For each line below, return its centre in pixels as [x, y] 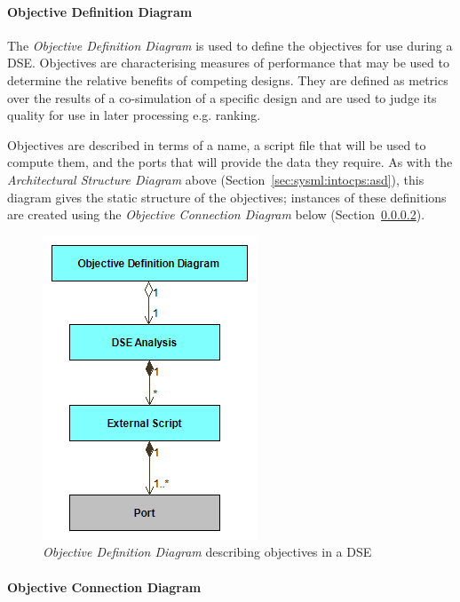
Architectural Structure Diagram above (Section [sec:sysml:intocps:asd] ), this [216, 179]
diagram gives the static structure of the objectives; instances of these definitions [227, 197]
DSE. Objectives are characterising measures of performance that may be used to [228, 63]
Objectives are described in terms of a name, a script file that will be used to [217, 144]
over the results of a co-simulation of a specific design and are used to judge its [222, 97]
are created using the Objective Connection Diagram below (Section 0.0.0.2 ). [216, 214]
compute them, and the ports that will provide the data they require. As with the [230, 162]
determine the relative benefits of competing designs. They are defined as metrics [228, 79]
